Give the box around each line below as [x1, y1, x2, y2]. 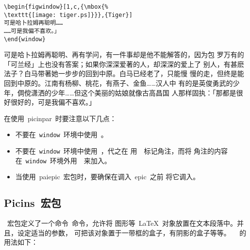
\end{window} [4, 35, 46, 43]
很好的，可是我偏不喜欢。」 [10, 97, 96, 107]
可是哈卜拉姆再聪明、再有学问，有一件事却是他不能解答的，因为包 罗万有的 [4, 49, 244, 60]
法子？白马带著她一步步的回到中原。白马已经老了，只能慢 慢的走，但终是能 [4, 68, 244, 78]
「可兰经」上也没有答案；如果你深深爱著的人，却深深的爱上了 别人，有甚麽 [4, 59, 244, 69]
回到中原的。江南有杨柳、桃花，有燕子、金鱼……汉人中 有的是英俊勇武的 [4, 78, 233, 88]
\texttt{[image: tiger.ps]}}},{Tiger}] [4, 11, 133, 18]
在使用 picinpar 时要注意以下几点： [4, 113, 117, 123]
